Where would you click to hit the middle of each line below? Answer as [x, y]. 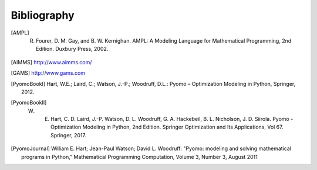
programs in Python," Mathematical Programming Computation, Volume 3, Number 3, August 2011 [139, 157]
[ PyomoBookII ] [29, 103]
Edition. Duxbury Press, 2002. [72, 49]
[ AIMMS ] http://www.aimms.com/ [51, 62]
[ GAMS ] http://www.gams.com [48, 73]
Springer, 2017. [69, 135]
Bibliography [43, 15]
